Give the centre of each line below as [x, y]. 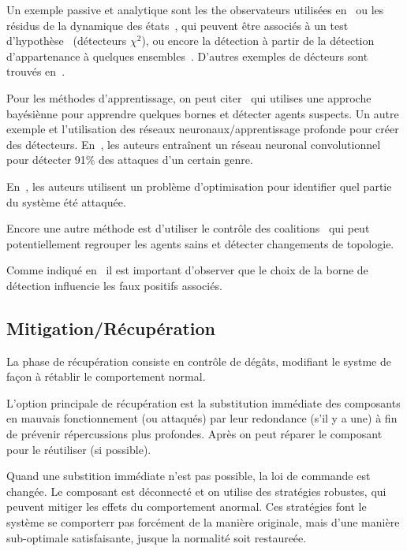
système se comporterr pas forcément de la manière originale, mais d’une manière [203, 522]
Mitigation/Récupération [111, 328]
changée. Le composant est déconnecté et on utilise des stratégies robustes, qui [196, 491]
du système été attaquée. [66, 201]
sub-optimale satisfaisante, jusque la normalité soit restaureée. [157, 537]
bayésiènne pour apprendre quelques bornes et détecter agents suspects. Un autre [203, 113]
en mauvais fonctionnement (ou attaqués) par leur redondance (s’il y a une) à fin [202, 418]
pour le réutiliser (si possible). [79, 449]
